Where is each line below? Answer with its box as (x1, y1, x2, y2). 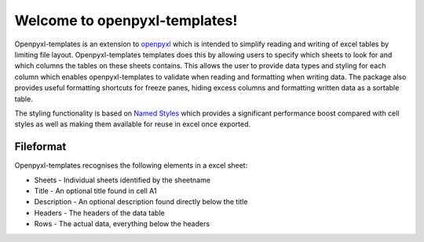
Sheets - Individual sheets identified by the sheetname (34, 175, 211, 185)
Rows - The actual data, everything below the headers (34, 219, 210, 229)
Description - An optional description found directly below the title (34, 197, 248, 207)
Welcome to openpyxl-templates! (14, 12, 238, 29)
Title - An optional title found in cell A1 (34, 185, 157, 196)
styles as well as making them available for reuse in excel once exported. (14, 119, 251, 129)
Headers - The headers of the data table (34, 208, 165, 218)
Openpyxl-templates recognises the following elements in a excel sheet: (14, 161, 248, 170)
